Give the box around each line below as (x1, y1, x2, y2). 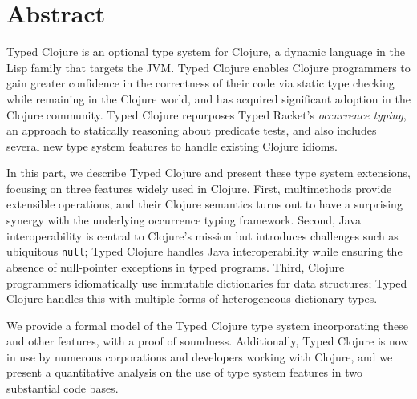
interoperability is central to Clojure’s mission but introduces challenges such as (6, 227, 399, 244)
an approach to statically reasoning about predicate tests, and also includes (6, 122, 377, 139)
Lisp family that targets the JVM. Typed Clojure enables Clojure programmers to (6, 58, 411, 75)
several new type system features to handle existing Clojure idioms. (6, 137, 338, 154)
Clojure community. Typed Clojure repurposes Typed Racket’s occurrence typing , (6, 106, 407, 123)
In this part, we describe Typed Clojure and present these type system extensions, (6, 164, 411, 181)
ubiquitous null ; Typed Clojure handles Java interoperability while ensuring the (6, 243, 403, 260)
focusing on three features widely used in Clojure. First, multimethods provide (6, 179, 392, 196)
